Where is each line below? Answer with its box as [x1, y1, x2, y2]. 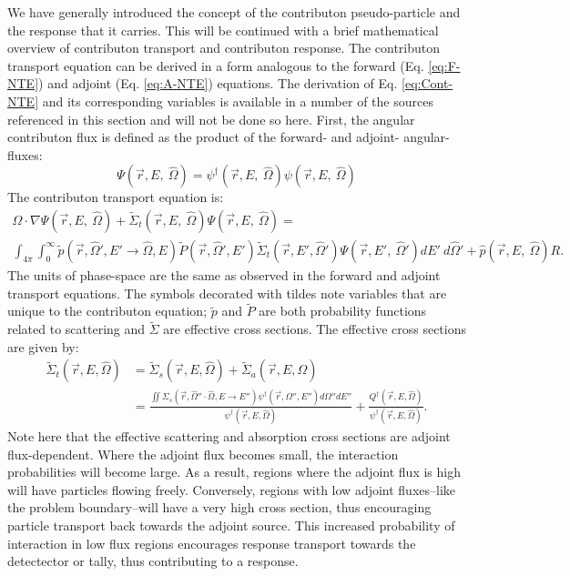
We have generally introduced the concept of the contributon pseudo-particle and [7, 3, 461, 21]
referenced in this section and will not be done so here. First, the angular [7, 109, 415, 128]
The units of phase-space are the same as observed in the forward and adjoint [7, 266, 441, 284]
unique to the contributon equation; [7, 301, 208, 320]
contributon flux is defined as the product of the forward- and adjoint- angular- [7, 127, 450, 147]
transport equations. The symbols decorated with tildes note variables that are [7, 283, 447, 302]
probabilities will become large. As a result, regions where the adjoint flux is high [7, 462, 461, 481]
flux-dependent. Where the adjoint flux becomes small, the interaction [7, 444, 399, 463]
